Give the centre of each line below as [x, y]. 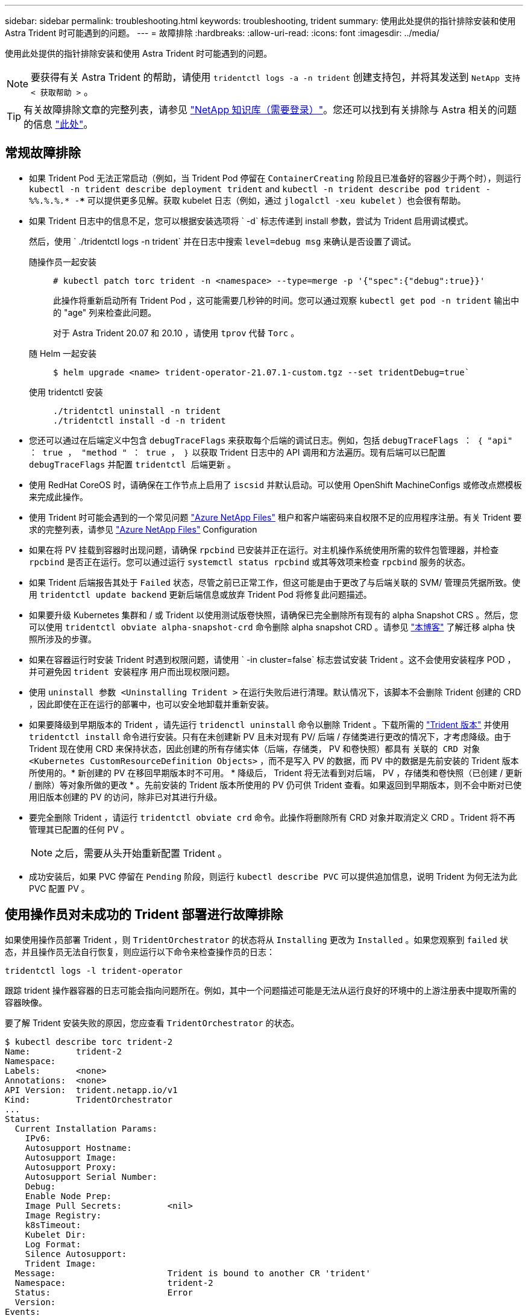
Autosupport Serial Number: [91, 1177]
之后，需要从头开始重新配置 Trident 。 [141, 853]
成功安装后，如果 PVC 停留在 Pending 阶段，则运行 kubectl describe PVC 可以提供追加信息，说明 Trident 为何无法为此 [273, 876]
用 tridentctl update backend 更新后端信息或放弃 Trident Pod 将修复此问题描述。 [200, 594]
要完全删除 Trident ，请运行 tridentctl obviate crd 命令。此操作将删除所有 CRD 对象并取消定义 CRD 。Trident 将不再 [272, 817]
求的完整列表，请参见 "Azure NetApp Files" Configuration [143, 529]
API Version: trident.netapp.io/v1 [91, 1090]
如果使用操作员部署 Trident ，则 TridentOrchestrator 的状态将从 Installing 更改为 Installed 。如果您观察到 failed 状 [256, 939]
